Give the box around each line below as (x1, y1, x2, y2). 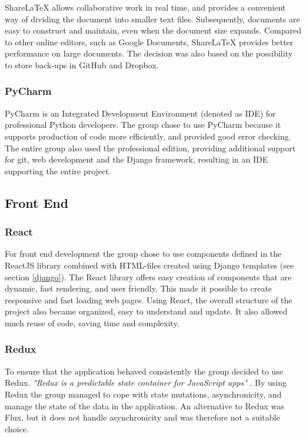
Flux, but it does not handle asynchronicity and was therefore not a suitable (5, 411, 280, 423)
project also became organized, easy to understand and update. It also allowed (5, 305, 288, 317)
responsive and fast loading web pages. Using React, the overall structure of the (5, 293, 292, 306)
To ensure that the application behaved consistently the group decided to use (5, 365, 283, 377)
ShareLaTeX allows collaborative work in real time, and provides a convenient (5, 1, 286, 13)
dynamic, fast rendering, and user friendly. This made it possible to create (5, 282, 272, 294)
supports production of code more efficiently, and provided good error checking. (5, 130, 291, 142)
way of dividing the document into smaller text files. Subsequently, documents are (5, 12, 300, 25)
